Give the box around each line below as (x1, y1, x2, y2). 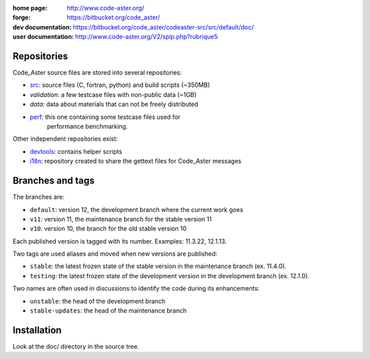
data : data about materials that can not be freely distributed (29, 100, 199, 109)
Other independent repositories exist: (12, 135, 118, 143)
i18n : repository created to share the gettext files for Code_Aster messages (29, 157, 242, 165)
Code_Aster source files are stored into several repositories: (12, 68, 182, 77)
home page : (12, 4, 48, 12)
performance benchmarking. (47, 122, 128, 131)
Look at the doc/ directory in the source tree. (12, 342, 140, 350)
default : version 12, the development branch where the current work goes (29, 205, 243, 213)
